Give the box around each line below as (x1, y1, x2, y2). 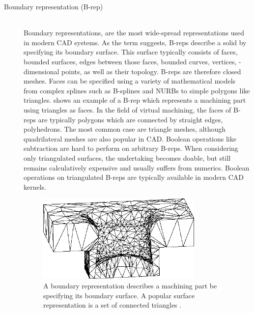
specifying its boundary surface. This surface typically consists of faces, (24, 47, 238, 57)
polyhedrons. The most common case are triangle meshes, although (24, 124, 226, 134)
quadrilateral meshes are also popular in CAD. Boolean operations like (24, 133, 236, 143)
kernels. (24, 181, 47, 192)
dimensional (24, 66, 59, 76)
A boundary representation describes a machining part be (43, 281, 217, 291)
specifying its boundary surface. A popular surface (43, 290, 195, 300)
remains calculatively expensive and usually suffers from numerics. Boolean (24, 162, 250, 172)
